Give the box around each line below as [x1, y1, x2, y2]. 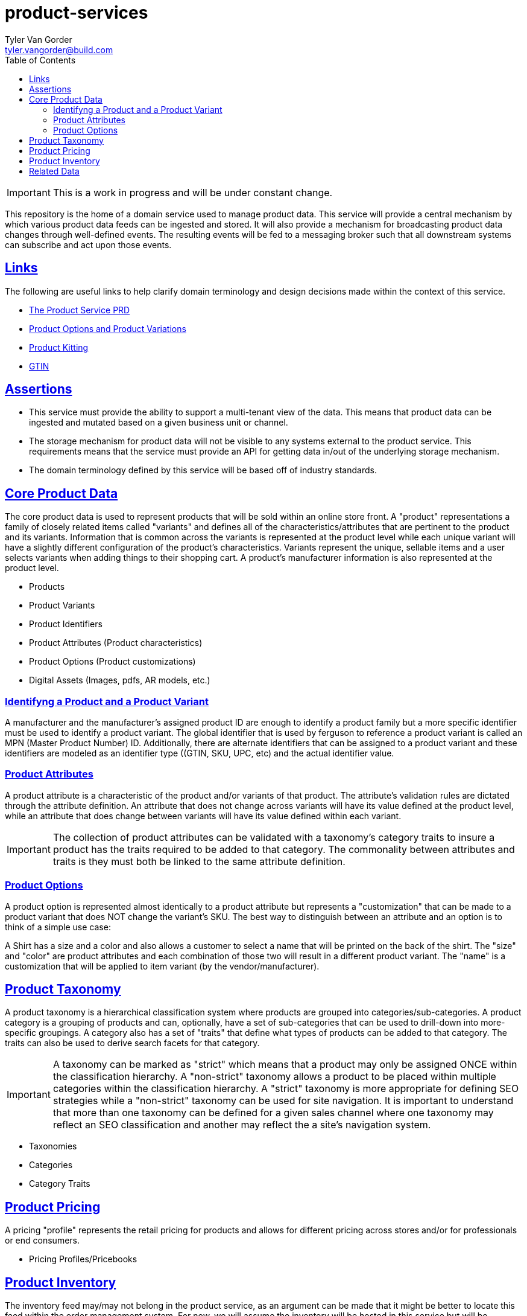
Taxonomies [29, 1141, 77, 1152]
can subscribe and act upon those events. [5, 239, 172, 250]
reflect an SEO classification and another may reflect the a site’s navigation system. [52, 1119, 431, 1131]
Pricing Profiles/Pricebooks [29, 1254, 137, 1265]
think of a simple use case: [5, 921, 111, 932]
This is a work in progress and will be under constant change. [52, 186, 333, 199]
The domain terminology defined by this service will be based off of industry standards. [29, 465, 377, 476]
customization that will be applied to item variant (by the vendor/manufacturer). [5, 960, 320, 971]
